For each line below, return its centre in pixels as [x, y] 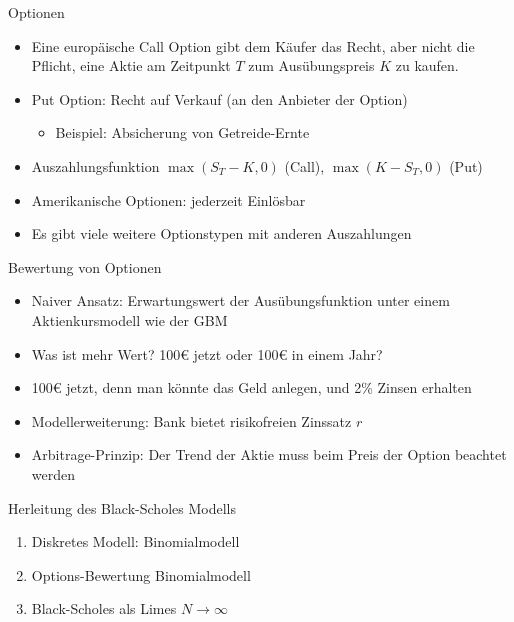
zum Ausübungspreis [311, 65]
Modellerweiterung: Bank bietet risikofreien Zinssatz [191, 420]
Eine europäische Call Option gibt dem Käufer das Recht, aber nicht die [253, 45]
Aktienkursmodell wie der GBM [129, 319]
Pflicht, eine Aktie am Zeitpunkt [131, 65]
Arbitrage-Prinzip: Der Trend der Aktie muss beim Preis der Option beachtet [269, 454]
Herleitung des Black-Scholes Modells [122, 507]
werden [53, 473]
